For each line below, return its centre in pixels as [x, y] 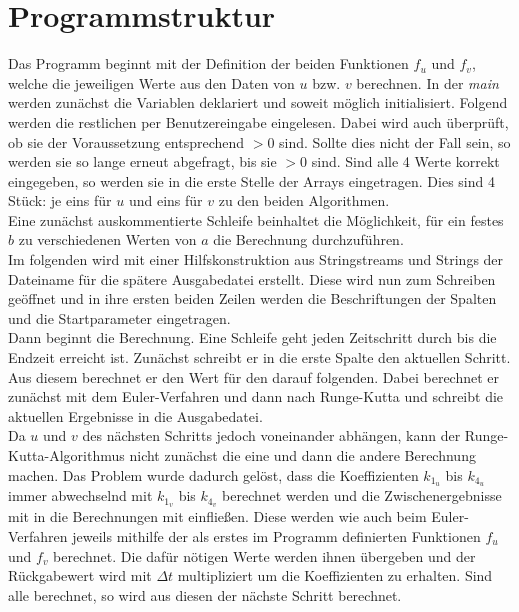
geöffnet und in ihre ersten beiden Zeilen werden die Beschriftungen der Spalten [252, 298]
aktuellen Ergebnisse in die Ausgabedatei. [135, 415]
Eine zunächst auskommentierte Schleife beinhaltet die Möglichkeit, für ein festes [256, 219]
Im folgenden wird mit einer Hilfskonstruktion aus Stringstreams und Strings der [256, 259]
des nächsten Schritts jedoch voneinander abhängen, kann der [271, 435]
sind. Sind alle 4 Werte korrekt [405, 161]
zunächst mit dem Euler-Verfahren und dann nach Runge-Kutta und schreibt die [256, 396]
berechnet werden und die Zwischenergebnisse [362, 495]
